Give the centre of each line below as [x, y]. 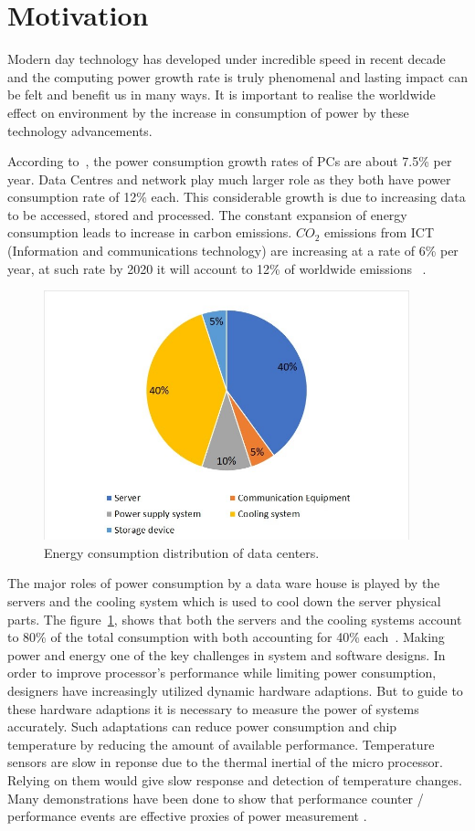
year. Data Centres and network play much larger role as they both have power [229, 179]
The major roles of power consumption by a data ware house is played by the [224, 583]
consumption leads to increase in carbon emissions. [150, 232]
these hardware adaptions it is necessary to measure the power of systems [213, 708]
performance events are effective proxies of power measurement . [187, 816]
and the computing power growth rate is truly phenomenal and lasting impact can [237, 76]
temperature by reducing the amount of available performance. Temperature [221, 744]
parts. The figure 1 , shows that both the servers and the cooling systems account [235, 619]
